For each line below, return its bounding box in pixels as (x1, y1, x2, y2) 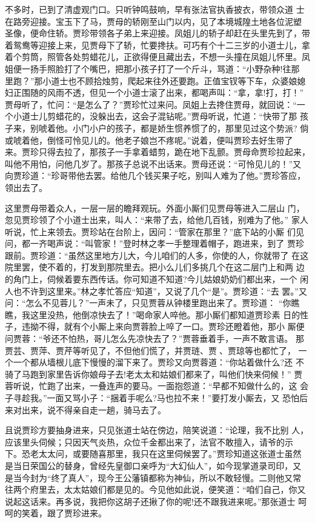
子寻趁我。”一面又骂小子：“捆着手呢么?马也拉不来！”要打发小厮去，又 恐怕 (5, 391, 300, 404)
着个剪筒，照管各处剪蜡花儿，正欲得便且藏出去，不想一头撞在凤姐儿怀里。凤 (5, 50, 310, 63)
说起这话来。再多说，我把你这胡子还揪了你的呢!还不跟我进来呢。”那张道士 (5, 495, 296, 507)
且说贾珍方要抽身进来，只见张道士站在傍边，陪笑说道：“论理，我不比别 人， (5, 424, 309, 436)
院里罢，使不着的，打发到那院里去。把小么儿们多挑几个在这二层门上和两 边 (5, 261, 305, 273)
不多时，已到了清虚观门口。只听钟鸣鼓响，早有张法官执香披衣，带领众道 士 (5, 3, 305, 15)
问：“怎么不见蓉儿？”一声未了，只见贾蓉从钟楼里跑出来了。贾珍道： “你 (5, 296, 291, 309)
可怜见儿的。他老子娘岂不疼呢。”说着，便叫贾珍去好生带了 (64, 133, 293, 146)
